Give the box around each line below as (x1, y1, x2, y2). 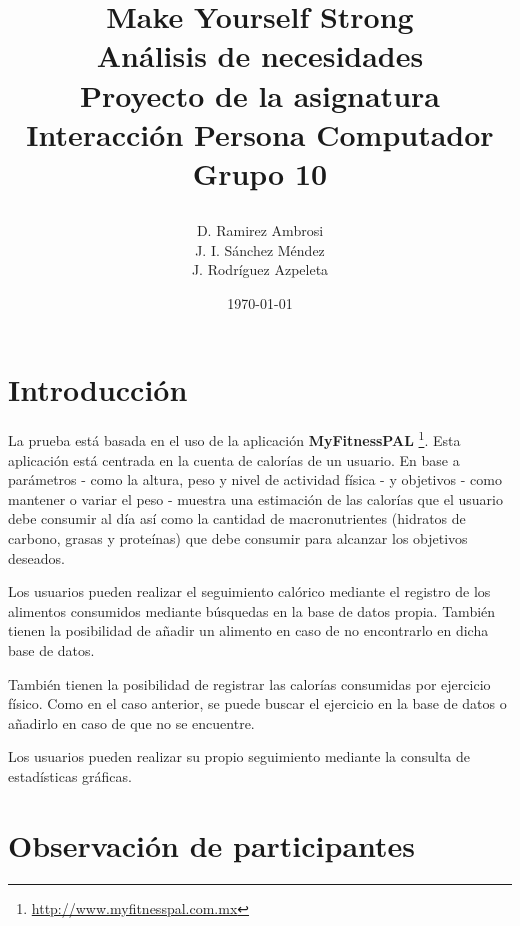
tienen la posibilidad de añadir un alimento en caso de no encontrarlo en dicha (8, 620, 489, 641)
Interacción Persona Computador (26, 113, 494, 154)
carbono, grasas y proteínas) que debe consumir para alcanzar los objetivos (8, 528, 468, 549)
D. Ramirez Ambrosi (196, 220, 324, 241)
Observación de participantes (8, 824, 416, 865)
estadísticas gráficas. (8, 766, 132, 786)
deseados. (8, 547, 65, 568)
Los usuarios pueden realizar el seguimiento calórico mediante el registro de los (8, 581, 491, 602)
